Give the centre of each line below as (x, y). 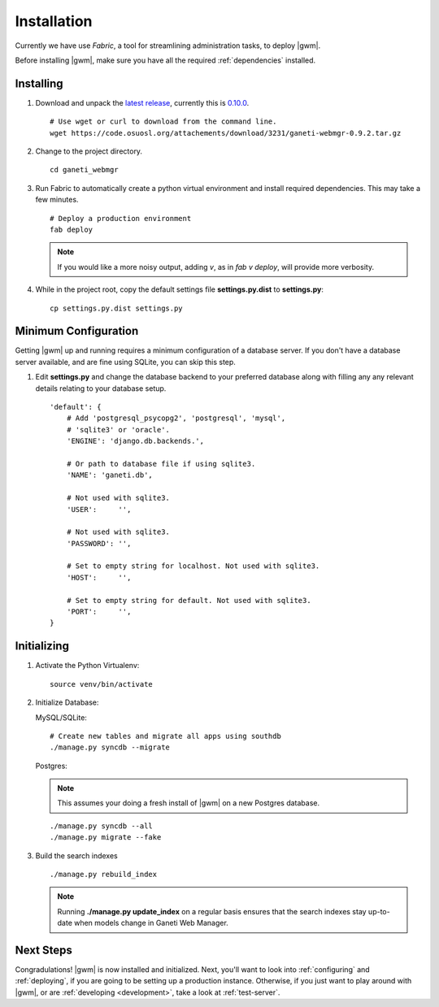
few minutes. (57, 200)
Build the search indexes (76, 855)
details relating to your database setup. (101, 388)
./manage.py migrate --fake (106, 838)
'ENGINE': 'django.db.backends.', (135, 441)
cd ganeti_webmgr (84, 170)
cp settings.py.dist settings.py (116, 308)
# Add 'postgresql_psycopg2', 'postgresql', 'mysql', (176, 418)
